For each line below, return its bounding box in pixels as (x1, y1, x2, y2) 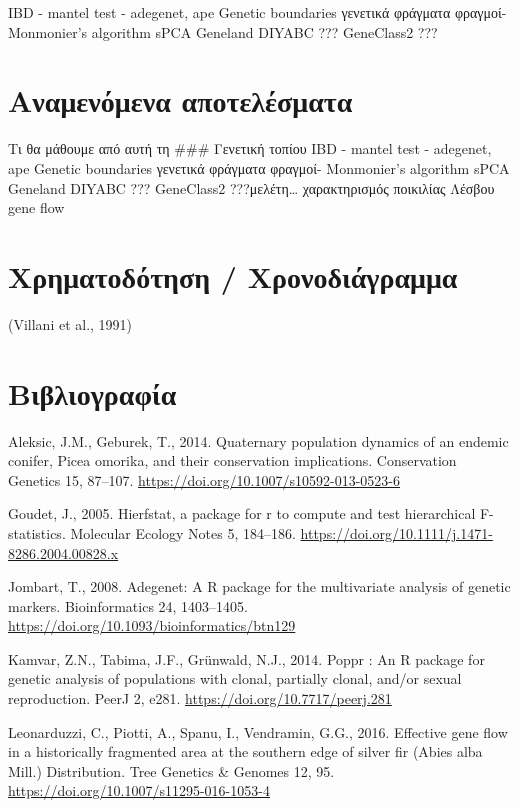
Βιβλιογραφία (8, 372, 177, 413)
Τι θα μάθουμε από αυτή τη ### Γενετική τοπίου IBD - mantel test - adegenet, (8, 138, 492, 159)
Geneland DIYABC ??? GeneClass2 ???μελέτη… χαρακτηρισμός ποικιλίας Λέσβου (8, 177, 495, 198)
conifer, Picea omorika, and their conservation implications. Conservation (8, 450, 457, 471)
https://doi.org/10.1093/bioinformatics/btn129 (8, 615, 296, 636)
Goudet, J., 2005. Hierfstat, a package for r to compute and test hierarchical (8, 503, 476, 524)
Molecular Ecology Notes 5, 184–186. (70, 522, 296, 543)
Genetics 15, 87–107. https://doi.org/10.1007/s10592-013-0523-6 (8, 469, 400, 490)
